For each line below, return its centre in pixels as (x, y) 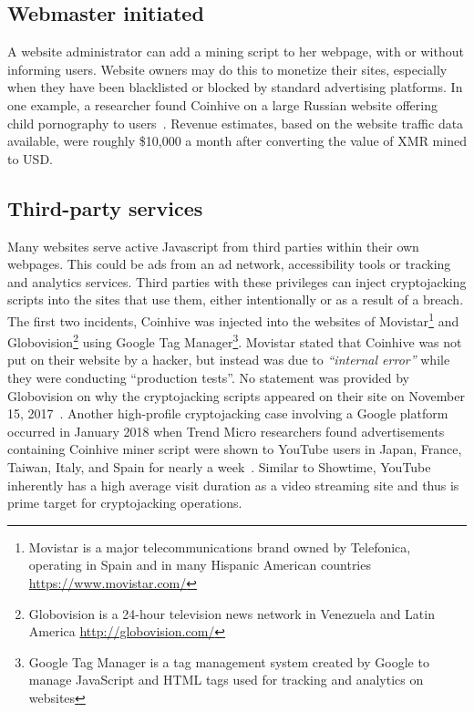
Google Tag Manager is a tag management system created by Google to (229, 661)
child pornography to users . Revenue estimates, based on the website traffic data (236, 123)
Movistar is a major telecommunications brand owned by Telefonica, (220, 547)
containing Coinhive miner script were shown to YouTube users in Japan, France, (235, 449)
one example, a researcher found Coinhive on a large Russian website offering (222, 104)
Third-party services (105, 207)
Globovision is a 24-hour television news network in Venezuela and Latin (232, 613)
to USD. (30, 158)
